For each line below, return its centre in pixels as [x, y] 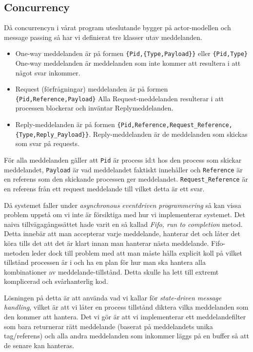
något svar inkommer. [48, 72]
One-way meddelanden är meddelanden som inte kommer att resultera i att [128, 63]
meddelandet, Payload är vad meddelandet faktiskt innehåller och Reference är [123, 169]
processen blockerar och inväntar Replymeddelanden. [94, 108]
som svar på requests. [47, 143]
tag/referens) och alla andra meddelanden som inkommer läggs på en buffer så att [126, 336]
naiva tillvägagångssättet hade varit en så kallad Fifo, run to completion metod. [123, 224]
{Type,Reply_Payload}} [52, 135]
